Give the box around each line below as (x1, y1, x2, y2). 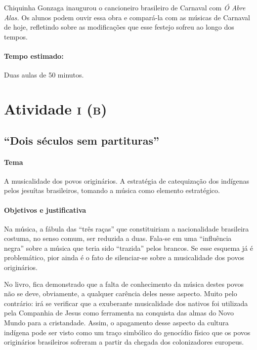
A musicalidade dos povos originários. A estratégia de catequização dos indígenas (4, 175, 250, 186)
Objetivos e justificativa (4, 204, 86, 215)
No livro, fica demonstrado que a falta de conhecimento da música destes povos (4, 278, 244, 289)
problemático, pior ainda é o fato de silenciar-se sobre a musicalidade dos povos (4, 252, 244, 263)
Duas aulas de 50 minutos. (4, 70, 84, 80)
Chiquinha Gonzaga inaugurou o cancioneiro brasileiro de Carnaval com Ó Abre (4, 2, 246, 12)
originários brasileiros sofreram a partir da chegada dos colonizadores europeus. (4, 337, 244, 347)
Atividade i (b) (4, 98, 107, 118)
